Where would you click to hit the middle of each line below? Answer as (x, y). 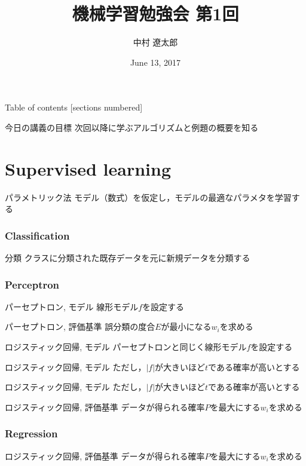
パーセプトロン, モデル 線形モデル (72, 306)
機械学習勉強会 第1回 (155, 13)
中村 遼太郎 (155, 42)
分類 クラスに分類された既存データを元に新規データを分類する (128, 258)
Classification (37, 235)
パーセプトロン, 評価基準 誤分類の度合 (80, 326)
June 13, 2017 (155, 62)
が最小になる (186, 326)
